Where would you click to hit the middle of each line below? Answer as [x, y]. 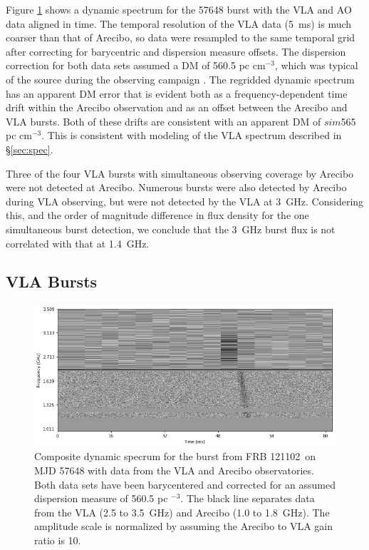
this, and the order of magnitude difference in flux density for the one [157, 215]
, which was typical [316, 65]
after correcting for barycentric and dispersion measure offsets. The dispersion [176, 51]
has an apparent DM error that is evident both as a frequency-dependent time [177, 93]
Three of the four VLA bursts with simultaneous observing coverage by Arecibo [180, 173]
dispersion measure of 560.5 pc [101, 498]
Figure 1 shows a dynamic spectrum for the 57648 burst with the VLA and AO [179, 9]
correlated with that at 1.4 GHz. [78, 243]
